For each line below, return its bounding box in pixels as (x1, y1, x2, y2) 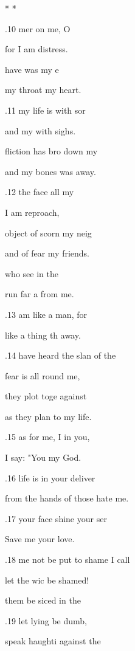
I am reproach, (5, 205, 60, 218)
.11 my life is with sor (5, 103, 86, 116)
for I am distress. (5, 43, 68, 55)
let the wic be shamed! (5, 573, 89, 586)
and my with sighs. (5, 124, 76, 137)
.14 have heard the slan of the (5, 349, 116, 362)
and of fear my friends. (5, 247, 90, 260)
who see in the (5, 267, 58, 280)
